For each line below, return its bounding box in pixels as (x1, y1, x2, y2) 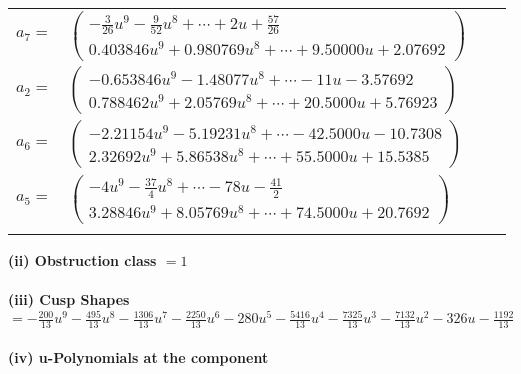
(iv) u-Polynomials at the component (8, 346, 269, 367)
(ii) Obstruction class (8, 249, 157, 270)
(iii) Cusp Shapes (8, 289, 130, 310)
